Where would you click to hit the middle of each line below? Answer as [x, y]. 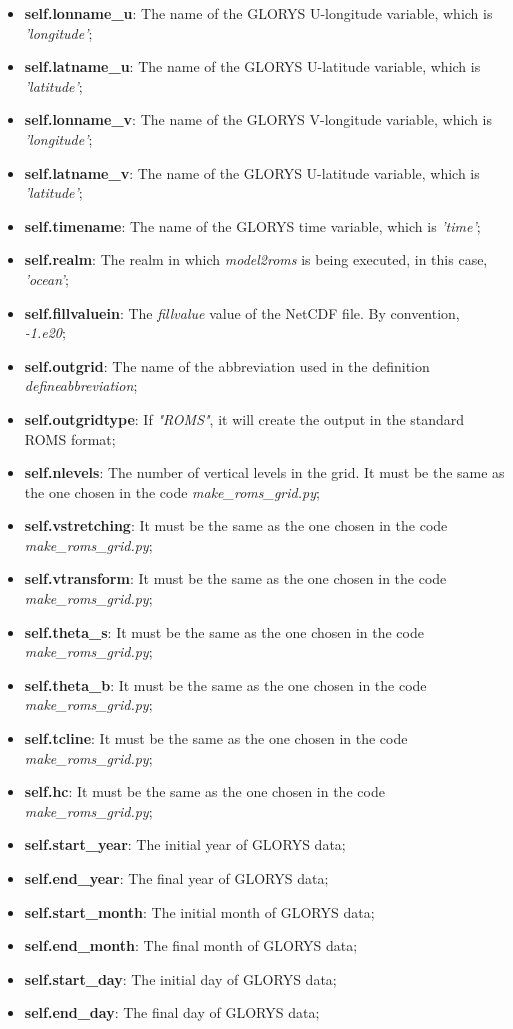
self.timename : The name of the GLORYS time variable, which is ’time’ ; [252, 225]
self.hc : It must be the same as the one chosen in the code [204, 791]
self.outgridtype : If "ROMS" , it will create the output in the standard [244, 418]
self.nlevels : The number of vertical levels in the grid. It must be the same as [264, 472]
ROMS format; [70, 438]
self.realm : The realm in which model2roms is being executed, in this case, [256, 259]
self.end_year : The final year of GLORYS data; [176, 878]
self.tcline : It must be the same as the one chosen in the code [216, 738]
